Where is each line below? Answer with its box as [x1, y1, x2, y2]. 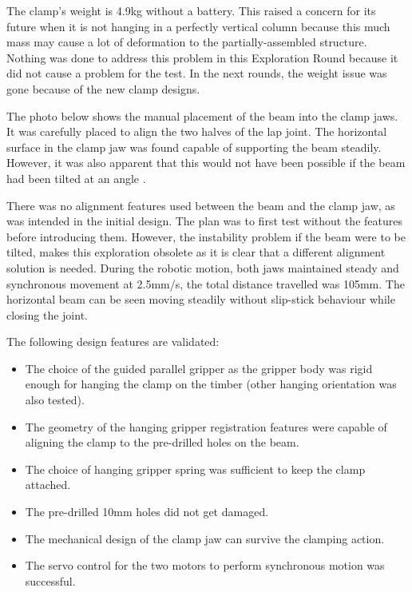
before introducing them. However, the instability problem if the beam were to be [6, 228, 406, 244]
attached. [25, 476, 71, 493]
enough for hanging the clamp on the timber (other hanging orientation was [25, 375, 397, 392]
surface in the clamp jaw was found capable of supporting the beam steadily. [6, 138, 382, 155]
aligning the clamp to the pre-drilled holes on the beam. [25, 434, 299, 451]
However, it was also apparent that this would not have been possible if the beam [6, 154, 406, 171]
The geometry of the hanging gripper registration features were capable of [25, 418, 387, 435]
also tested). [25, 391, 85, 408]
